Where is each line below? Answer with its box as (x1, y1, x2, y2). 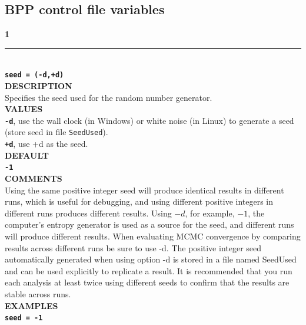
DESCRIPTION (5, 80, 72, 92)
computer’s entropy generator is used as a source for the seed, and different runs (5, 218, 294, 231)
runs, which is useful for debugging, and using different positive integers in (5, 195, 274, 208)
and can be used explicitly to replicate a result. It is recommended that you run (5, 264, 292, 277)
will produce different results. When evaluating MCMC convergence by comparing (5, 230, 301, 242)
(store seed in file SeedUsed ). (5, 126, 108, 138)
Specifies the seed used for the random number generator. (5, 91, 212, 103)
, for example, (185, 206, 235, 219)
